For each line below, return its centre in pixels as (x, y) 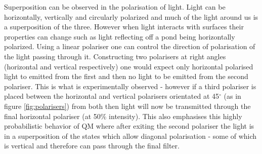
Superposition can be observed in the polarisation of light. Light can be (115, 7)
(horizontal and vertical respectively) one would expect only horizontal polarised (129, 66)
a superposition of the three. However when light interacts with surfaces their (124, 27)
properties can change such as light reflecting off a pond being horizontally (120, 36)
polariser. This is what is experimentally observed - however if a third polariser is (130, 86)
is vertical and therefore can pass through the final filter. (92, 146)
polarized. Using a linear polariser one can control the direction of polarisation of (130, 46)
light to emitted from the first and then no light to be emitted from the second (126, 76)
